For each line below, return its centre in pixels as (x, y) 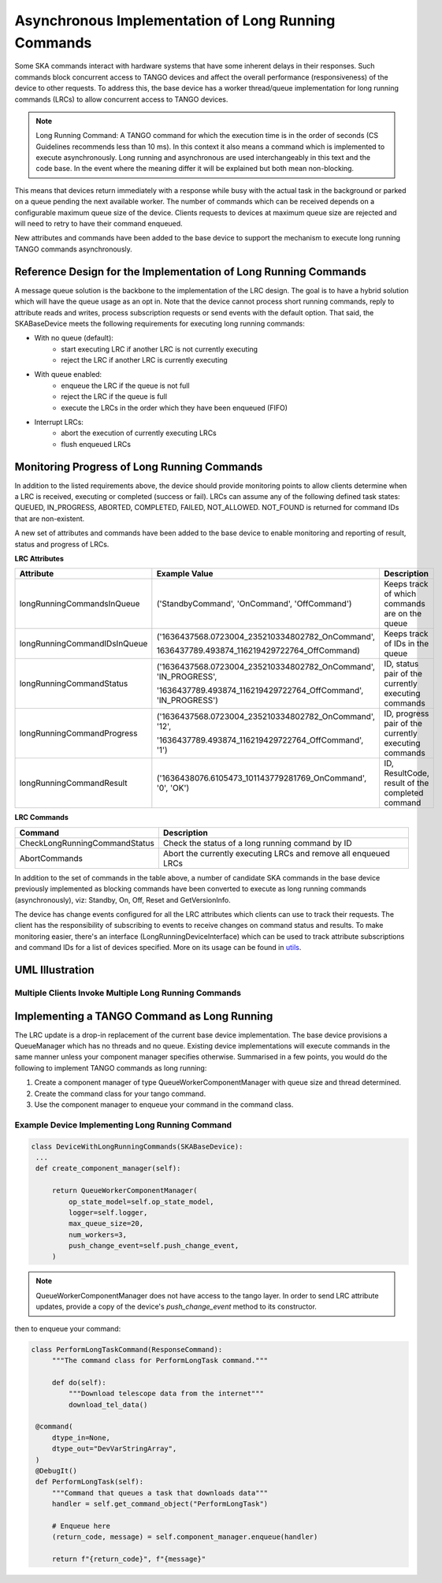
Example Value (185, 574)
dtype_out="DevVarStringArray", (114, 1449)
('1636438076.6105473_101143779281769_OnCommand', (261, 778)
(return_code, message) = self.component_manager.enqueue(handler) (185, 1537)
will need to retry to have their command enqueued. (98, 224)
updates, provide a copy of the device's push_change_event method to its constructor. (176, 1307)
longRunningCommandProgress (78, 733)
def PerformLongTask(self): (90, 1482)
